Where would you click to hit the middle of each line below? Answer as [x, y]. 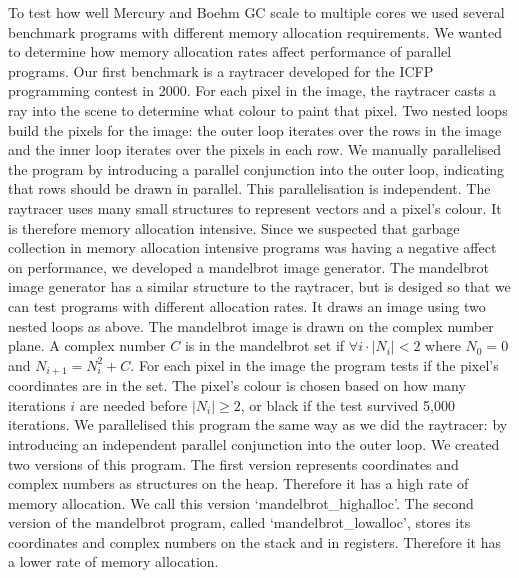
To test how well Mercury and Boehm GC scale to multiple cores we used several [256, 12]
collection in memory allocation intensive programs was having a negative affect [252, 247]
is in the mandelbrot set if [264, 345]
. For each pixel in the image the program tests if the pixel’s [314, 364]
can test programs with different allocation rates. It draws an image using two [247, 305]
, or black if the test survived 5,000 [347, 404]
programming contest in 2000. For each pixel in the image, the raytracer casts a [252, 90]
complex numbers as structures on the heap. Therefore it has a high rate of [238, 483]
